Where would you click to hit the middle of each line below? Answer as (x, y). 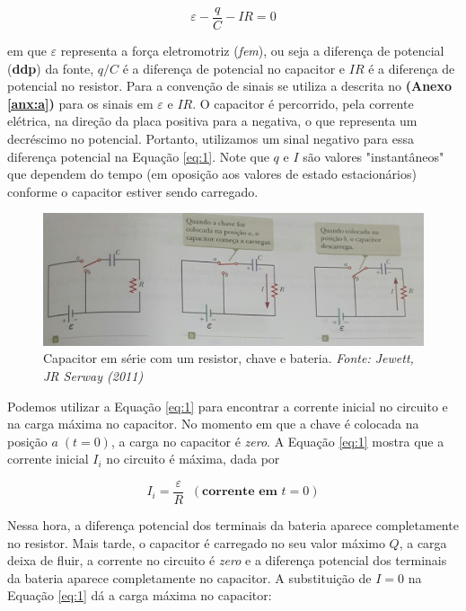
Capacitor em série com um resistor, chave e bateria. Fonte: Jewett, (229, 358)
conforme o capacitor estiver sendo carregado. (133, 191)
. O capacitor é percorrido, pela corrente (303, 103)
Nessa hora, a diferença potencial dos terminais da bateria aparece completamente (233, 525)
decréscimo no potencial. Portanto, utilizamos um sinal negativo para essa (211, 139)
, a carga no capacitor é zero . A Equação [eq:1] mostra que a (277, 441)
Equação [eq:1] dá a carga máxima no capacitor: (140, 595)
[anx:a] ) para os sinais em (80, 103)
